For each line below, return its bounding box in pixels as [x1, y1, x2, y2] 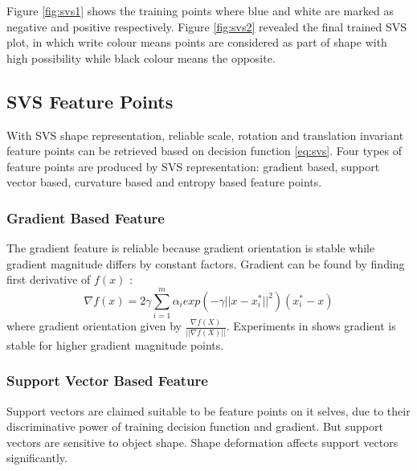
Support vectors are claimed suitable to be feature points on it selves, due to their [6, 402, 411, 419]
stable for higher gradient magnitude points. [6, 336, 224, 353]
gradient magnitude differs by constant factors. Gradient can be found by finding [6, 255, 405, 272]
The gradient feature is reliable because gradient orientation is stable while [6, 240, 375, 256]
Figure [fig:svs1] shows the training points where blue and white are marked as [6, 2, 394, 18]
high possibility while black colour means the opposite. [6, 49, 276, 66]
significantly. [6, 449, 67, 466]
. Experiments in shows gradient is [226, 317, 396, 334]
